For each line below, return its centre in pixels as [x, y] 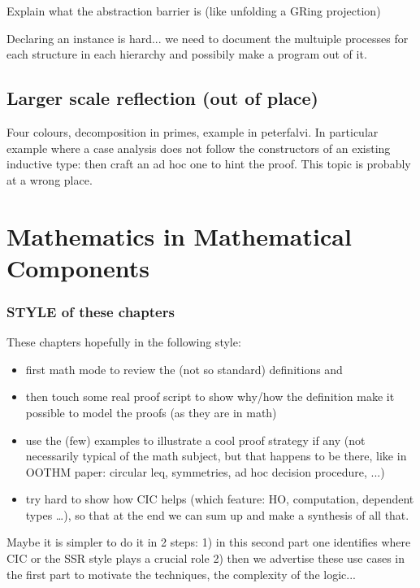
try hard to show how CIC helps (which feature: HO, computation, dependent [220, 499]
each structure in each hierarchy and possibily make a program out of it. [187, 54]
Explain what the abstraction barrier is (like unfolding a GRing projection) [194, 11]
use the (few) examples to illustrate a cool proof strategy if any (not [195, 440]
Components [78, 267]
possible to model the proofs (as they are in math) [151, 412]
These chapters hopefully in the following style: [124, 342]
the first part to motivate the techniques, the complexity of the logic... [181, 574]
